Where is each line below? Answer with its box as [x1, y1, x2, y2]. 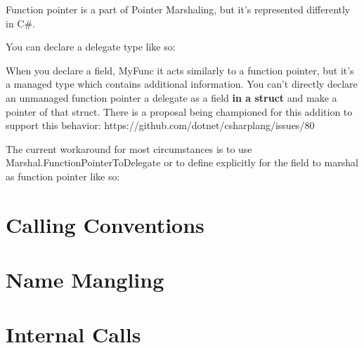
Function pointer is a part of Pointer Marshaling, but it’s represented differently [6, 2, 351, 16]
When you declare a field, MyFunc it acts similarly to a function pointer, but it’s [6, 62, 354, 77]
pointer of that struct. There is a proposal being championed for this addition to [6, 104, 353, 119]
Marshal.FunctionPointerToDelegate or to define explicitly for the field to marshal [6, 155, 358, 170]
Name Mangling [6, 265, 164, 294]
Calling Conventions [6, 210, 204, 239]
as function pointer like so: [6, 168, 120, 183]
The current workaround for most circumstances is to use [6, 141, 252, 156]
